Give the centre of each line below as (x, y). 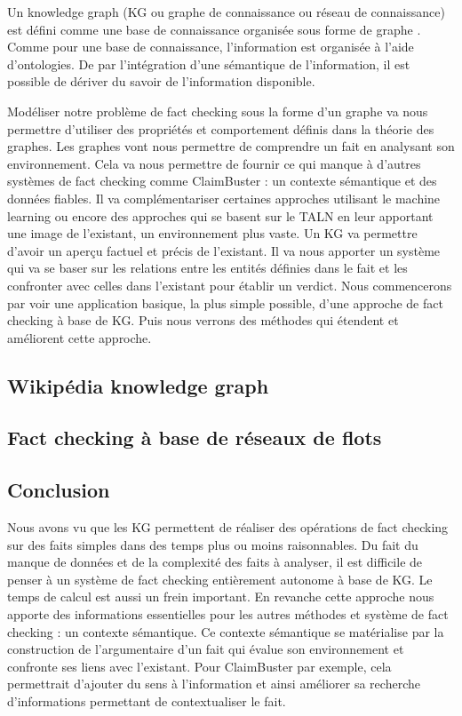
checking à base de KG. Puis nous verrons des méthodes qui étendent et (203, 320)
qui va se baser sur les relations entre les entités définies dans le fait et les (207, 268)
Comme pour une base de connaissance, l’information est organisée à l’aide (211, 47)
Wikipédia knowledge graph (138, 385)
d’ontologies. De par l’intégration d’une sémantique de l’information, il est (209, 64)
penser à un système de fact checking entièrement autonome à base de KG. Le (220, 579)
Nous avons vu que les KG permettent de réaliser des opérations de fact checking (228, 527)
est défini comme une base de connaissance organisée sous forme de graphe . (214, 29)
